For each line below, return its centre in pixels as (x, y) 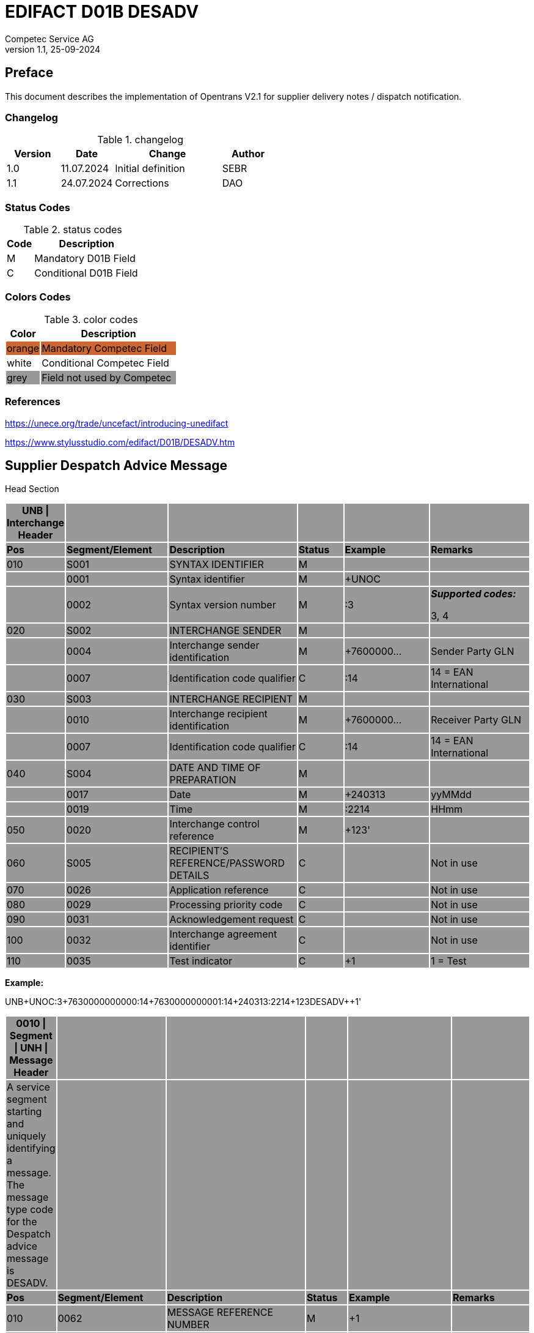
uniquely (27, 1136)
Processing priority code (226, 905)
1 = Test (449, 961)
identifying (31, 1148)
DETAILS (189, 876)
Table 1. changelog (140, 140)
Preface (29, 73)
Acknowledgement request (232, 920)
